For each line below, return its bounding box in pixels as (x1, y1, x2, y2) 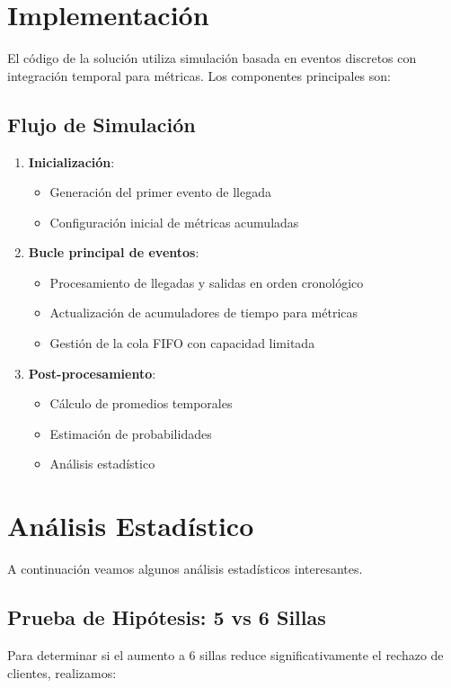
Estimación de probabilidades (49, 424, 212, 442)
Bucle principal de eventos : (28, 243, 199, 262)
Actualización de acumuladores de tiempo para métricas (49, 303, 358, 322)
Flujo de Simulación (7, 110, 196, 138)
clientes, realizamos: (7, 663, 117, 682)
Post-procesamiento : (28, 363, 156, 382)
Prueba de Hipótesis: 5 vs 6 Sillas (7, 603, 326, 631)
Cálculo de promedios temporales (49, 394, 233, 413)
